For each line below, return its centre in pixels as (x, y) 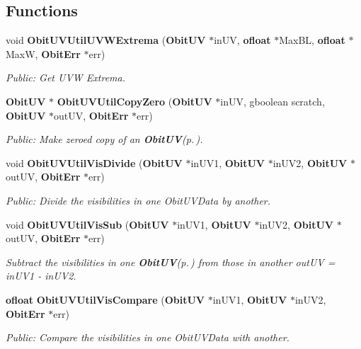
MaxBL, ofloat (312, 40)
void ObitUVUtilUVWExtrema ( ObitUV (106, 40)
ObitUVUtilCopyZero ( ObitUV (134, 101)
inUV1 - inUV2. (41, 276)
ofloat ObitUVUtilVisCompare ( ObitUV (105, 299)
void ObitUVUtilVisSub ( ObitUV (87, 224)
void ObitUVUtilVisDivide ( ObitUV (94, 162)
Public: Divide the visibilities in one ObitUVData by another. (138, 200)
